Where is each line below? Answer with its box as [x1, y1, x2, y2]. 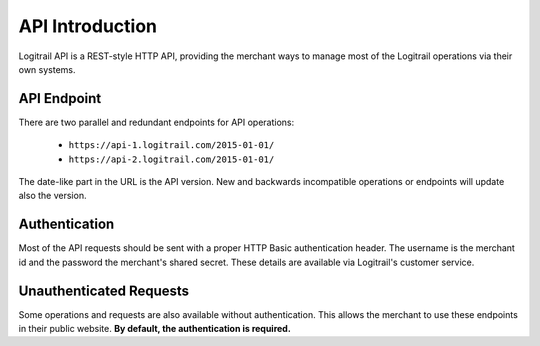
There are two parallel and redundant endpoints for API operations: [18, 116, 295, 128]
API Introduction [18, 15, 157, 37]
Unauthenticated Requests [18, 282, 190, 299]
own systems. [18, 63, 76, 75]
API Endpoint [18, 90, 102, 107]
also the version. [18, 190, 87, 202]
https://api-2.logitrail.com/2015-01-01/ [68, 153, 275, 165]
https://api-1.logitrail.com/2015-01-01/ [68, 140, 275, 151]
